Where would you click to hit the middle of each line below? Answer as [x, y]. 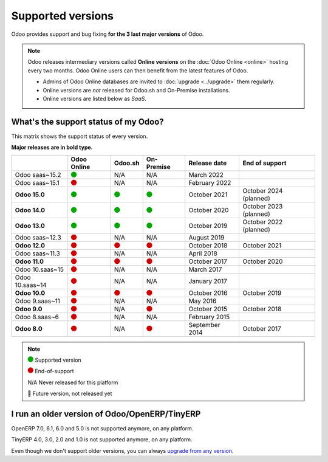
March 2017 [205, 269]
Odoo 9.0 [29, 309]
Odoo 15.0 [30, 195]
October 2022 [263, 222]
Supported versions [63, 16]
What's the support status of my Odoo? [87, 122]
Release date [208, 163]
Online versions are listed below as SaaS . [95, 98]
